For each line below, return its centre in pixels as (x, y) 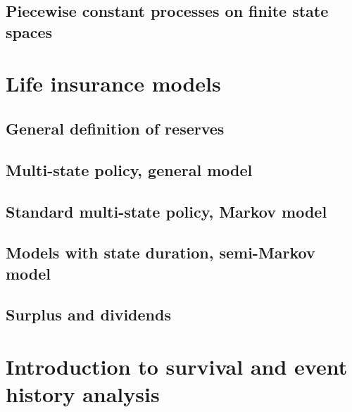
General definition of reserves (115, 128)
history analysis (83, 394)
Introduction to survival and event (177, 367)
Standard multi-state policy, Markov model (166, 211)
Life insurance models (113, 83)
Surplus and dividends (88, 314)
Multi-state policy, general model (129, 169)
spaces (29, 31)
